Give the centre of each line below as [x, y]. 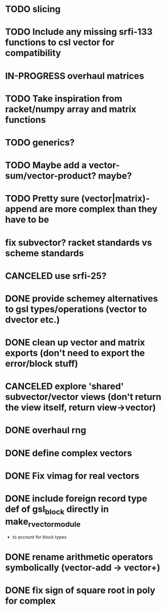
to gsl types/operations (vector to [76, 309]
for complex [31, 601]
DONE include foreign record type [76, 499]
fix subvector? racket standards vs [79, 243]
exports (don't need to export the [75, 353]
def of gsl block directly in [57, 510]
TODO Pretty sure [42, 199]
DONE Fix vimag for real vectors [72, 476]
